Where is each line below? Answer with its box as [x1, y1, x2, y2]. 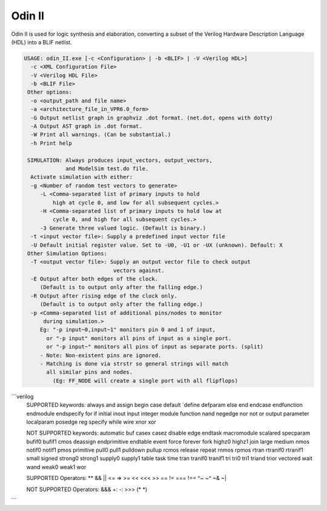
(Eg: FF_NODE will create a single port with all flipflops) [52, 377, 239, 384]
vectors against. [113, 267, 165, 274]
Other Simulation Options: [27, 250, 107, 257]
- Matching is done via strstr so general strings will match [39, 360, 229, 367]
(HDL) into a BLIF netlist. [11, 38, 72, 45]
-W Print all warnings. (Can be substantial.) [30, 131, 171, 138]
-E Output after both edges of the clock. [30, 276, 159, 282]
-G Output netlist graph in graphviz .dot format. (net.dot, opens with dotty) [30, 114, 274, 121]
